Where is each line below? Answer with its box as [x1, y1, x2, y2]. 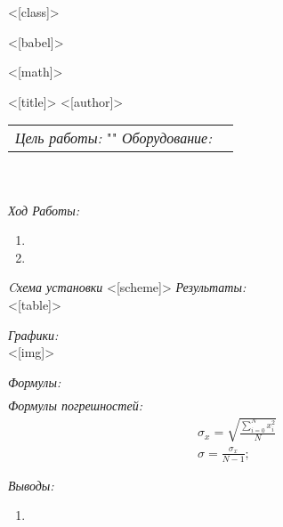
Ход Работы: [8, 200, 79, 219]
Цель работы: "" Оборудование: [15, 127, 213, 149]
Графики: [8, 325, 59, 344]
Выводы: [8, 475, 54, 494]
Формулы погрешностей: [8, 395, 142, 414]
